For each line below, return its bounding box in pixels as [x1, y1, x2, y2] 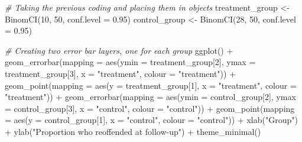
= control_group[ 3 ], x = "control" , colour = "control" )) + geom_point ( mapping [5, 102, 295, 114]
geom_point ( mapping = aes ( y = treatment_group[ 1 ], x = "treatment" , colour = [5, 79, 297, 91]
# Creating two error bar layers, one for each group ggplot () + [5, 44, 233, 56]
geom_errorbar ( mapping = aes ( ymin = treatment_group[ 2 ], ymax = [5, 56, 256, 68]
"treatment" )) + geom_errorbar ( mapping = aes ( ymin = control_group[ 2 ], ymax [5, 91, 296, 103]
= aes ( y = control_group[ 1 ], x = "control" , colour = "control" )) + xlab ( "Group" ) [5, 114, 298, 126]
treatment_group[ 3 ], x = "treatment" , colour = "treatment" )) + [5, 67, 236, 79]
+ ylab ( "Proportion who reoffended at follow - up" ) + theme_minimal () [5, 125, 261, 137]
